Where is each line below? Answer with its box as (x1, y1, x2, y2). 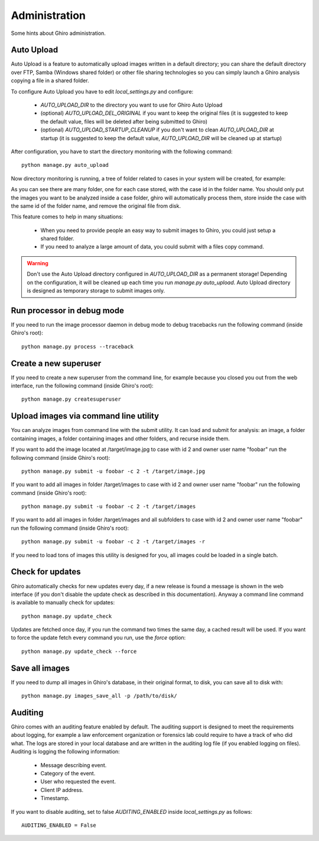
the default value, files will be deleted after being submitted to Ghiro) (40, 118, 208, 125)
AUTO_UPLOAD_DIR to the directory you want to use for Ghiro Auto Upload (40, 101, 223, 109)
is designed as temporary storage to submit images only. (27, 287, 165, 294)
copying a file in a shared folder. (11, 77, 89, 84)
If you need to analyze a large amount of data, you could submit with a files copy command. (40, 243, 264, 250)
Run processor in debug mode (11, 305, 124, 315)
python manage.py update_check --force (21, 648, 137, 655)
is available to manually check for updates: (11, 599, 115, 606)
